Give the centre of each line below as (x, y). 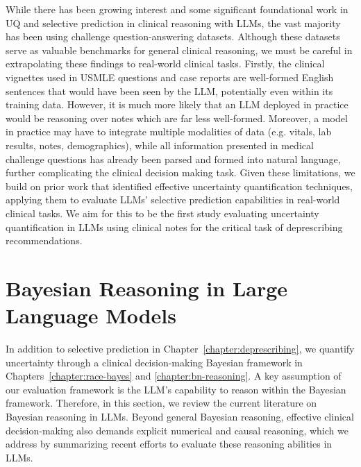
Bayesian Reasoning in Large (147, 288)
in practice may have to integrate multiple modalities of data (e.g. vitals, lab (169, 131)
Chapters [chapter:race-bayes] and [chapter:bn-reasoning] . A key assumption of (174, 376)
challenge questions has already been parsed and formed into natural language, (173, 159)
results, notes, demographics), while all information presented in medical (160, 145)
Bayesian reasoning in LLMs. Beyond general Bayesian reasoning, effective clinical (180, 416)
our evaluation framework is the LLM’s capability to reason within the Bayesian (176, 389)
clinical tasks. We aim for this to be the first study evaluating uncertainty (162, 213)
